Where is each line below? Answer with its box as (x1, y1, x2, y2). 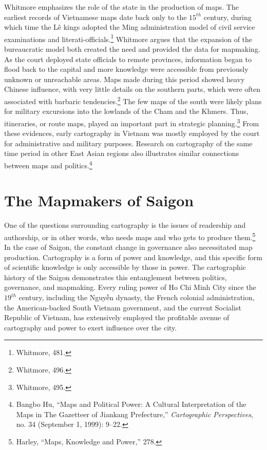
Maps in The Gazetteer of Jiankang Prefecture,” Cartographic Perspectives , (16, 408, 253, 419)
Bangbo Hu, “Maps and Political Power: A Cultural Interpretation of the (16, 399, 246, 409)
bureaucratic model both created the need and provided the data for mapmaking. (4, 44, 260, 54)
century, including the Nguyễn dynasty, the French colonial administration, (18, 292, 255, 303)
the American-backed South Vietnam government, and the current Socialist (4, 302, 241, 312)
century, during (203, 11, 252, 22)
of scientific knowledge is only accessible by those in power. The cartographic (4, 262, 246, 272)
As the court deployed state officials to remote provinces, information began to (4, 53, 252, 64)
